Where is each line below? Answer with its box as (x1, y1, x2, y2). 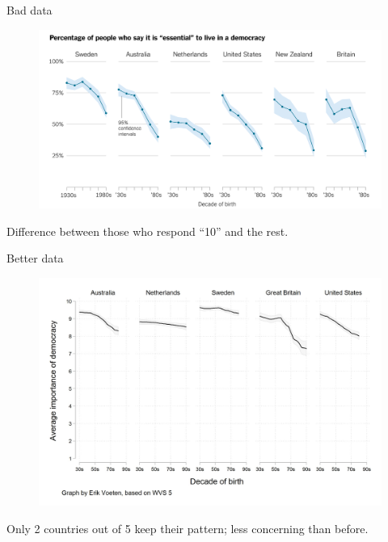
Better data (6, 250, 64, 267)
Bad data (6, 2, 53, 18)
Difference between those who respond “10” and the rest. (6, 222, 289, 239)
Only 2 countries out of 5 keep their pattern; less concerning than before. (6, 519, 369, 536)
